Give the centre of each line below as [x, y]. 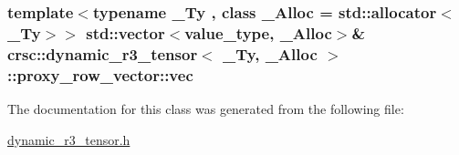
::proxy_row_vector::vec [100, 74]
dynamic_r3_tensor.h [69, 139]
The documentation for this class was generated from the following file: [206, 108]
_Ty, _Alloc [270, 53]
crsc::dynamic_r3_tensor [103, 53]
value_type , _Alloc [258, 32]
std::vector [125, 32]
